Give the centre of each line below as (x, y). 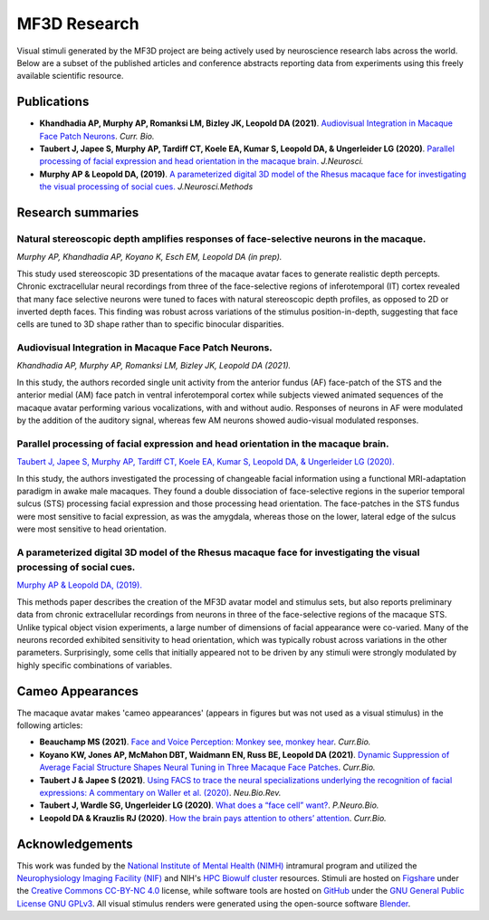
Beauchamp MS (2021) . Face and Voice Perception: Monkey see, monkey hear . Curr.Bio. (205, 742)
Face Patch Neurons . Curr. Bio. (97, 136)
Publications (53, 102)
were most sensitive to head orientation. (91, 529)
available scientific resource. (70, 76)
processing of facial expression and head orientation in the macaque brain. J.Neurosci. (201, 161)
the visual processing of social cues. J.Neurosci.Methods (146, 187)
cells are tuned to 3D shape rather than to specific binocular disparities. (150, 324)
